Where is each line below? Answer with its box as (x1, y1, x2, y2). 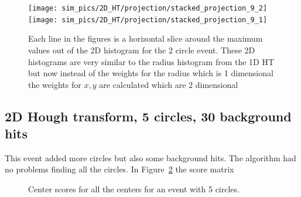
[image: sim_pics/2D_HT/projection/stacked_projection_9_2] (28, 4, 268, 12)
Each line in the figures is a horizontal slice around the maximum (28, 32, 263, 45)
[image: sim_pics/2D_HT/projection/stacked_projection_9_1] (28, 15, 268, 24)
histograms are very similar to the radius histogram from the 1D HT (28, 55, 275, 67)
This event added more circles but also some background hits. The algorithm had (5, 151, 296, 164)
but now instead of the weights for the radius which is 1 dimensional (28, 67, 273, 79)
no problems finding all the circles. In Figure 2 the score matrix (5, 163, 234, 175)
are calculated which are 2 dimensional (99, 78, 238, 90)
